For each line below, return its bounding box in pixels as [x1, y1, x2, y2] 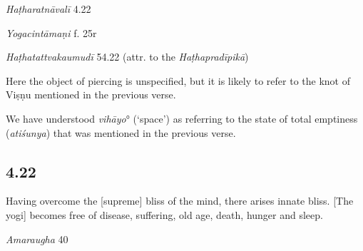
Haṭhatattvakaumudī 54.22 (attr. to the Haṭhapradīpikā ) [6, 49, 249, 64]
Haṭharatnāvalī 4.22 [6, 1, 91, 16]
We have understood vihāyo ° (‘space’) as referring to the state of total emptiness [6, 111, 358, 125]
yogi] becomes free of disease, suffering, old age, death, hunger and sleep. [6, 207, 323, 222]
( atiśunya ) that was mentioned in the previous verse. [6, 125, 236, 140]
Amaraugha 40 [6, 231, 68, 246]
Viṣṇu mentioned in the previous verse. [6, 87, 176, 102]
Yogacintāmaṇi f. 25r [6, 25, 97, 40]
